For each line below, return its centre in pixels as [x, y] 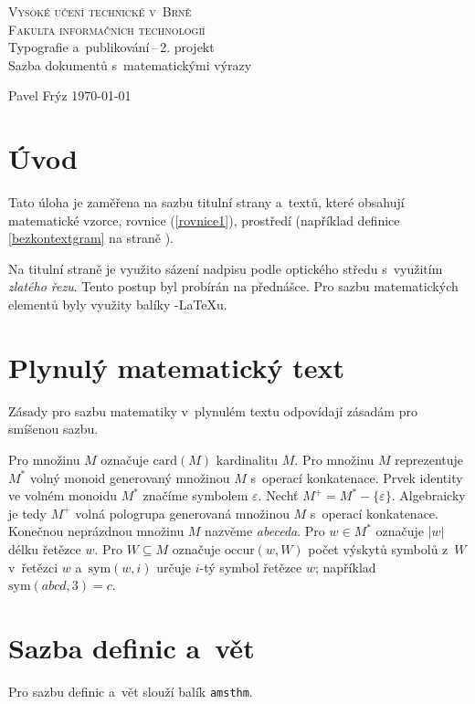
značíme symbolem [195, 495]
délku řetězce [45, 548]
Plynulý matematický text [177, 367]
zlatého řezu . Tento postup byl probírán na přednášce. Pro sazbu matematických [233, 286]
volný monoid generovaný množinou [130, 477]
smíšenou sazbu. [53, 429]
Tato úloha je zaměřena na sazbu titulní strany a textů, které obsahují [206, 202]
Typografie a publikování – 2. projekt [111, 47]
